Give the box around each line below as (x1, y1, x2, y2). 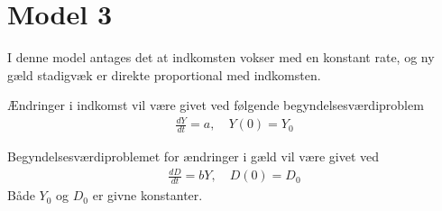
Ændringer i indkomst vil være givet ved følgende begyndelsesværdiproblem (7, 96, 424, 115)
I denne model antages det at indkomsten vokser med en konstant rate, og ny (7, 48, 435, 67)
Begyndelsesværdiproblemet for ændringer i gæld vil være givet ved (7, 147, 380, 166)
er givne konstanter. (92, 186, 203, 205)
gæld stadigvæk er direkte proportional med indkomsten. (7, 65, 321, 84)
